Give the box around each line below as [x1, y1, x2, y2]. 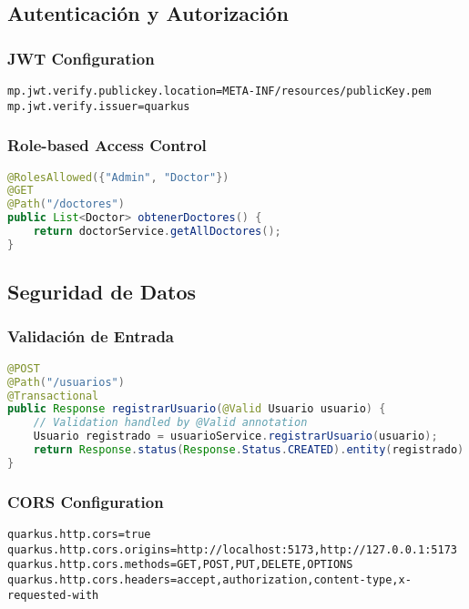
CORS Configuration [7, 490, 164, 513]
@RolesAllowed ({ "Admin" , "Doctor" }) [7, 170, 229, 184]
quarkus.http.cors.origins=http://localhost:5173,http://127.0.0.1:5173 [7, 543, 457, 556]
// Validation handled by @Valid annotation [33, 416, 308, 430]
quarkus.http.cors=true [7, 528, 151, 541]
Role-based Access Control [7, 134, 207, 157]
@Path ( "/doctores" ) [7, 198, 125, 211]
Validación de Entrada [7, 325, 174, 348]
